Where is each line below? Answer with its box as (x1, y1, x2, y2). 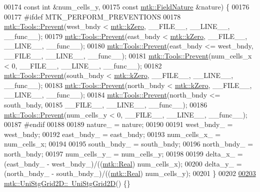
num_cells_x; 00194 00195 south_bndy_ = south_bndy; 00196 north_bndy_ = (4, 138, 253, 149)
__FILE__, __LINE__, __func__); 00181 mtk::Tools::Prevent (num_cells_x (4, 50, 252, 60)
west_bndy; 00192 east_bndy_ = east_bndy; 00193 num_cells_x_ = (4, 128, 221, 139)
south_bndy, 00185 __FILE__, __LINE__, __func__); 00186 (4, 99, 207, 109)
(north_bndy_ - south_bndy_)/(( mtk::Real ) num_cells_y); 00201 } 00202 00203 (4, 168, 256, 178)
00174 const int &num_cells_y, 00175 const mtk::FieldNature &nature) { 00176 (4, 1, 249, 11)
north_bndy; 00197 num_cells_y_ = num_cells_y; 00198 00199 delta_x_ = (4, 148, 243, 158)
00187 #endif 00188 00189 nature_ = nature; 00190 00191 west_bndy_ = (4, 119, 233, 129)
